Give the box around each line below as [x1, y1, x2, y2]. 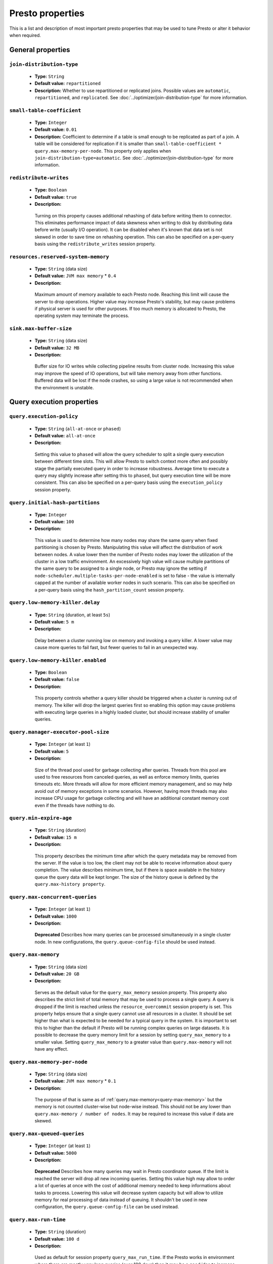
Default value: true [34, 194, 77, 200]
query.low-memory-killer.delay [9, 599, 100, 606]
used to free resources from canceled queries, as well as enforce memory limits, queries [34, 774, 219, 780]
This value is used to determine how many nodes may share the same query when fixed [34, 537, 218, 543]
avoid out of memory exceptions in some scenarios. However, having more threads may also [34, 788, 227, 794]
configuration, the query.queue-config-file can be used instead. [34, 1204, 179, 1210]
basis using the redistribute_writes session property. [34, 241, 156, 247]
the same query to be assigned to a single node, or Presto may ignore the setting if [34, 565, 207, 571]
